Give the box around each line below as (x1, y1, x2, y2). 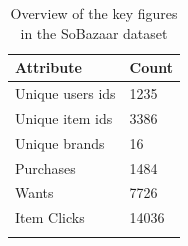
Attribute (15, 57, 82, 78)
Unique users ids (15, 83, 116, 104)
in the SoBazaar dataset (20, 22, 168, 43)
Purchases (15, 157, 76, 178)
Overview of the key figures (10, 3, 178, 23)
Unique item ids (15, 107, 113, 128)
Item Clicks (15, 207, 85, 228)
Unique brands (15, 132, 105, 153)
